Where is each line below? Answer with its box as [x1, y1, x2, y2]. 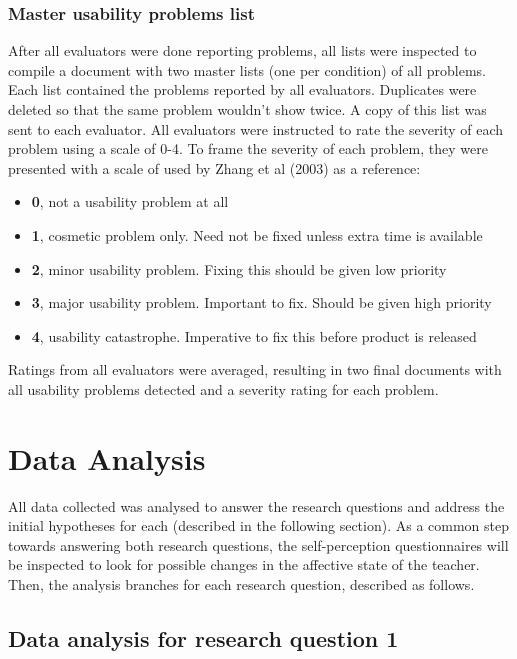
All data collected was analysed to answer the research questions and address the [8, 495, 505, 516]
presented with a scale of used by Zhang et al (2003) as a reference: [8, 157, 421, 178]
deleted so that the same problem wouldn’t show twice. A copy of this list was [8, 99, 487, 119]
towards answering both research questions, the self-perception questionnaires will [8, 534, 509, 555]
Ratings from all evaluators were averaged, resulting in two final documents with [8, 359, 502, 380]
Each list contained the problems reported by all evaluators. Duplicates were [8, 79, 477, 100]
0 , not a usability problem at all [31, 191, 229, 212]
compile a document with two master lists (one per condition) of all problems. [8, 59, 486, 80]
